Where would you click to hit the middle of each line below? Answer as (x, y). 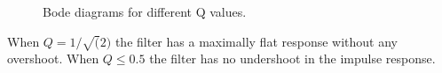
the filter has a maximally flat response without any (256, 41)
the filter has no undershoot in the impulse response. (292, 58)
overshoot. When (53, 58)
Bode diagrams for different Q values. (145, 11)
